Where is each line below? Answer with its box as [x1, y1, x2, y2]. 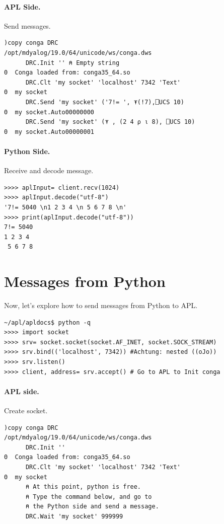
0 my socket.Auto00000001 [4, 128, 94, 135]
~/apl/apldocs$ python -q [4, 319, 91, 326]
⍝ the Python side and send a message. [25, 503, 159, 510]
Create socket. [4, 405, 48, 415]
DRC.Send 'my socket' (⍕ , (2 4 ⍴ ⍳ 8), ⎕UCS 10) [25, 118, 195, 126]
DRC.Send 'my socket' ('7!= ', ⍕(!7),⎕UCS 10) [25, 98, 184, 106]
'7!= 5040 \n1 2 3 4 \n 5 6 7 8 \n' [4, 203, 127, 211]
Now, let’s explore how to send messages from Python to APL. [4, 300, 198, 310]
